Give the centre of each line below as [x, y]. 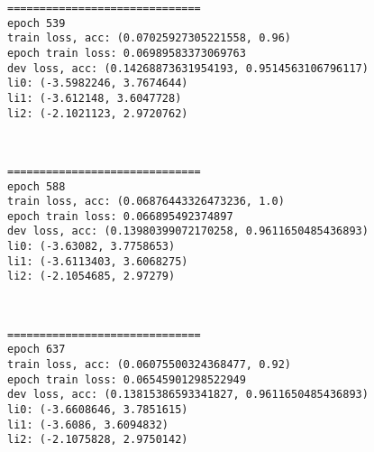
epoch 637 [36, 350]
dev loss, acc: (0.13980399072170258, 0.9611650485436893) [188, 231]
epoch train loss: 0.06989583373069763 [127, 53]
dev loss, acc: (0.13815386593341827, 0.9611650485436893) [188, 395]
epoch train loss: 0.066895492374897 [120, 216]
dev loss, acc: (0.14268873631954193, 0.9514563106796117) [188, 68]
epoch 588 [36, 186]
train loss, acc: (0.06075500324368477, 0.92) [149, 364]
